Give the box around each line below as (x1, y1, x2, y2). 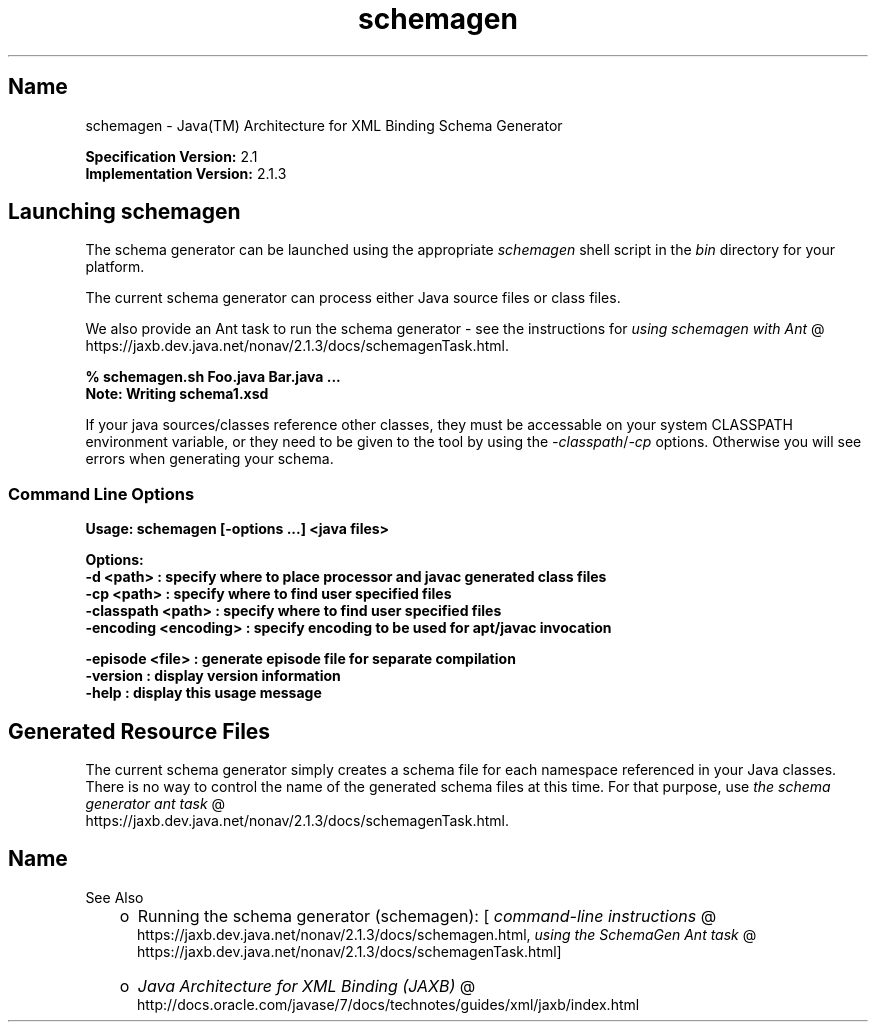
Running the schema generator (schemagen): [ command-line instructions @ (137, 905, 717, 926)
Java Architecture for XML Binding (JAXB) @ (137, 975, 476, 996)
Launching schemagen (8, 199, 241, 225)
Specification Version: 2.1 (85, 147, 258, 165)
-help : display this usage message (85, 684, 322, 702)
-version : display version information (85, 667, 341, 685)
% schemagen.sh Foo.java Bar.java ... (85, 368, 341, 386)
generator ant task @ (85, 795, 226, 813)
